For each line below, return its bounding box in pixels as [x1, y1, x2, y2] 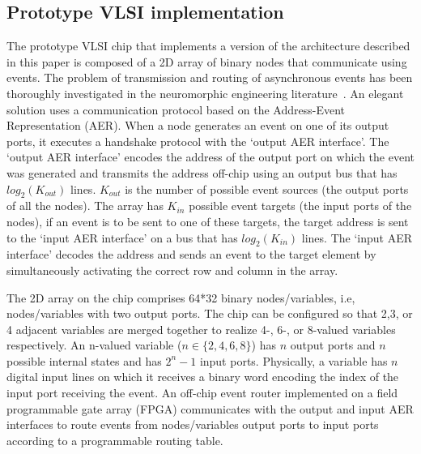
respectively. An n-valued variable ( [6, 336, 182, 353]
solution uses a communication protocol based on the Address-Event [6, 101, 345, 118]
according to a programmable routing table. [6, 431, 223, 448]
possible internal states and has [6, 352, 162, 369]
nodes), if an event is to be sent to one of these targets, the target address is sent [6, 212, 409, 229]
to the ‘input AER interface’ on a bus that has [6, 229, 238, 246]
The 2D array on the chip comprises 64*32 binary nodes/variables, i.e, [6, 289, 355, 306]
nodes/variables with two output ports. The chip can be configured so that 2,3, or [6, 305, 413, 322]
